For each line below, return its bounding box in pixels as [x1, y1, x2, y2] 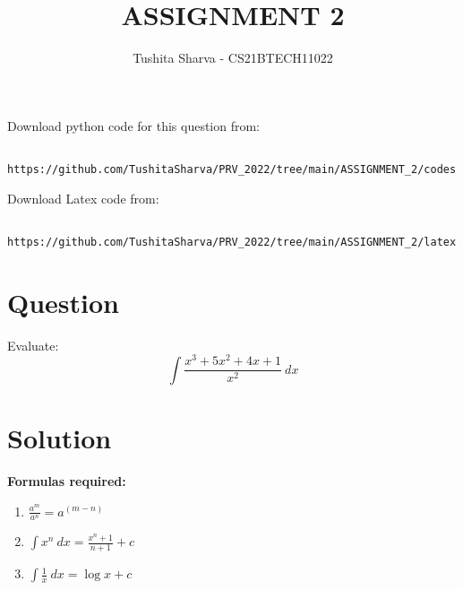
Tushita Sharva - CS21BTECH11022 [133, 48, 333, 67]
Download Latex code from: [7, 188, 159, 207]
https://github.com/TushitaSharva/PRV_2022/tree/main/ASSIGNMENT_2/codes [7, 162, 457, 176]
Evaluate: [7, 335, 59, 354]
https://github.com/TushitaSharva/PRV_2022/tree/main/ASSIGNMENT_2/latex [7, 235, 457, 248]
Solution [7, 419, 112, 456]
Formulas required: [7, 471, 126, 490]
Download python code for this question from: [7, 116, 261, 134]
